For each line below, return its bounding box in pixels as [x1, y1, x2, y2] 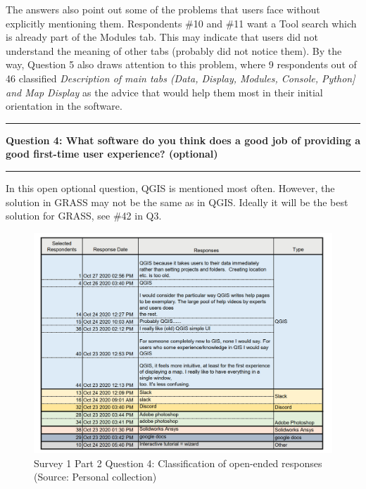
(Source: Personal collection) [34, 469, 157, 484]
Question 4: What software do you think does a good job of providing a [6, 132, 360, 147]
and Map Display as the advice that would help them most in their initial [6, 84, 323, 99]
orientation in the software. [6, 99, 122, 113]
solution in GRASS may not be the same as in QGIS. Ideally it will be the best [6, 194, 348, 209]
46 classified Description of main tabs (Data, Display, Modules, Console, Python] [6, 70, 355, 85]
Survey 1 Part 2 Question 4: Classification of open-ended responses [34, 455, 322, 470]
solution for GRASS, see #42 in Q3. [6, 208, 162, 223]
